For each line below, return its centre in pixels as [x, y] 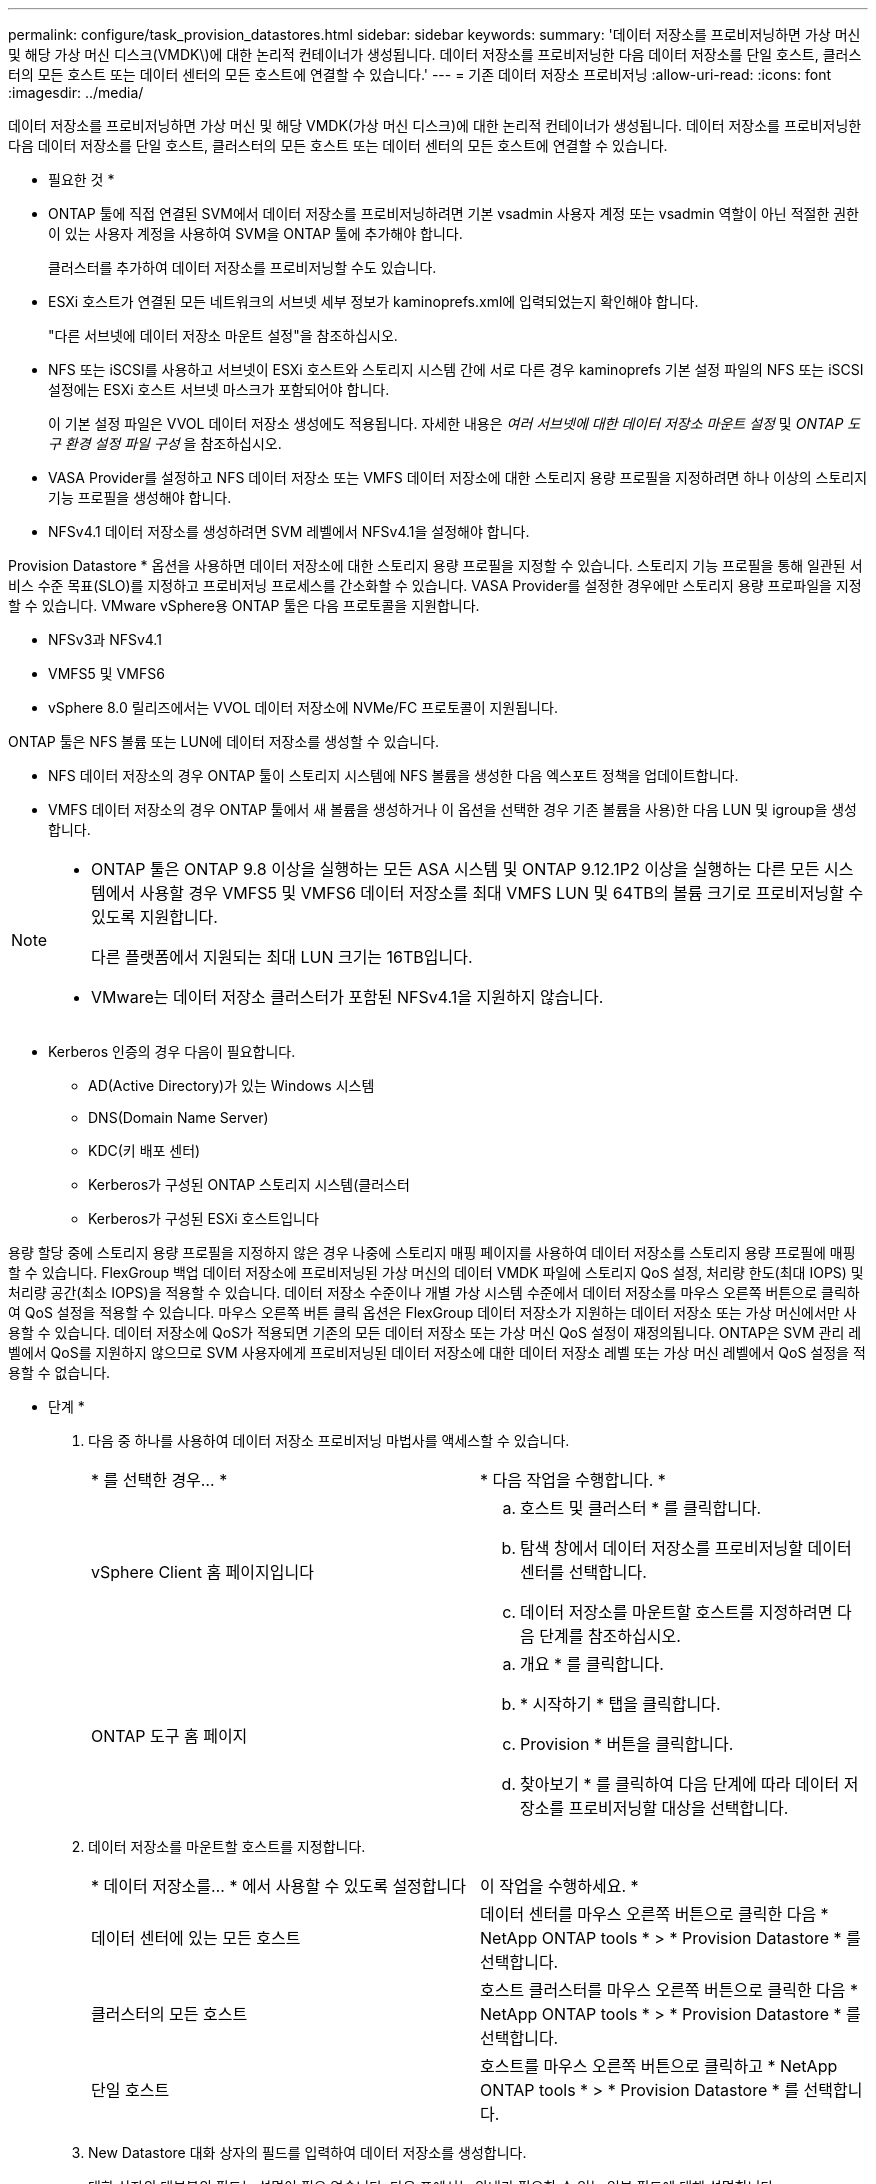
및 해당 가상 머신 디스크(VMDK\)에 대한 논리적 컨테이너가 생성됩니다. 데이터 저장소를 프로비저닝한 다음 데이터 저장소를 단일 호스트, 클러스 [435, 54]
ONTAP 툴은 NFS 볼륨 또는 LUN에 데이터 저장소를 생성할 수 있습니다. [224, 741]
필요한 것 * [81, 179]
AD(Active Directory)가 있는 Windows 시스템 [231, 1085]
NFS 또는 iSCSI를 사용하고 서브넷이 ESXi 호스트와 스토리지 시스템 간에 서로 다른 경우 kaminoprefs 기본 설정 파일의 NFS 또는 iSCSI [456, 369]
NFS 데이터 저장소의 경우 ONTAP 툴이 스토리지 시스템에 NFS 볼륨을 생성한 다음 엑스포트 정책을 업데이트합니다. [393, 775]
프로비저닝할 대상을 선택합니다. [678, 1808]
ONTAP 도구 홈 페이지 [169, 1736]
